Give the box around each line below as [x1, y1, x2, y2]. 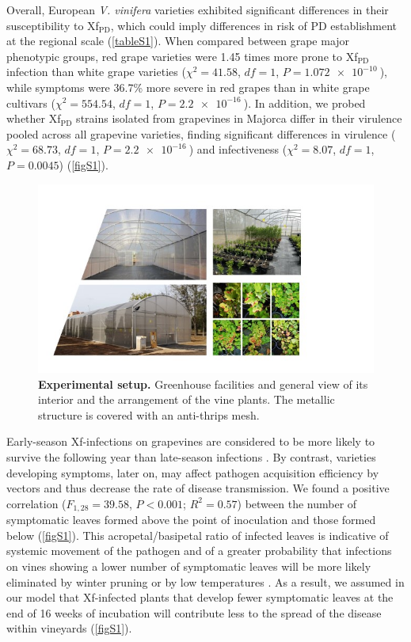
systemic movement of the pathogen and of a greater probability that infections [6, 542, 392, 559]
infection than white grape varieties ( [6, 63, 186, 80]
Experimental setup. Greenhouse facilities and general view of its [38, 375, 368, 392]
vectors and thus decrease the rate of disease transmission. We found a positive [6, 480, 390, 496]
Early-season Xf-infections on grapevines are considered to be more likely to [6, 433, 375, 450]
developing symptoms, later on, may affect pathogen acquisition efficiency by [6, 464, 379, 481]
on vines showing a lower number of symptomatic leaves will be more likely [6, 558, 371, 575]
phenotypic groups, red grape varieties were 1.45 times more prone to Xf [6, 47, 358, 64]
